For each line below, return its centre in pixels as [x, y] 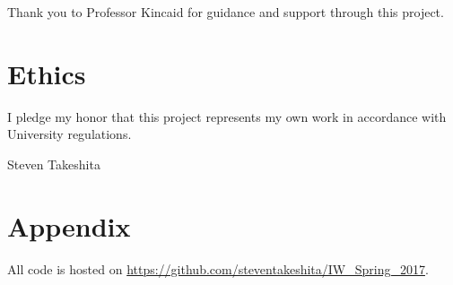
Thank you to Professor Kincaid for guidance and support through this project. [226, 12]
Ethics [47, 73]
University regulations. [70, 134]
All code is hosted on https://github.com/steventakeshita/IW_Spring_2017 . [218, 268]
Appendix [69, 225]
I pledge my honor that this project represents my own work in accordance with [227, 116]
